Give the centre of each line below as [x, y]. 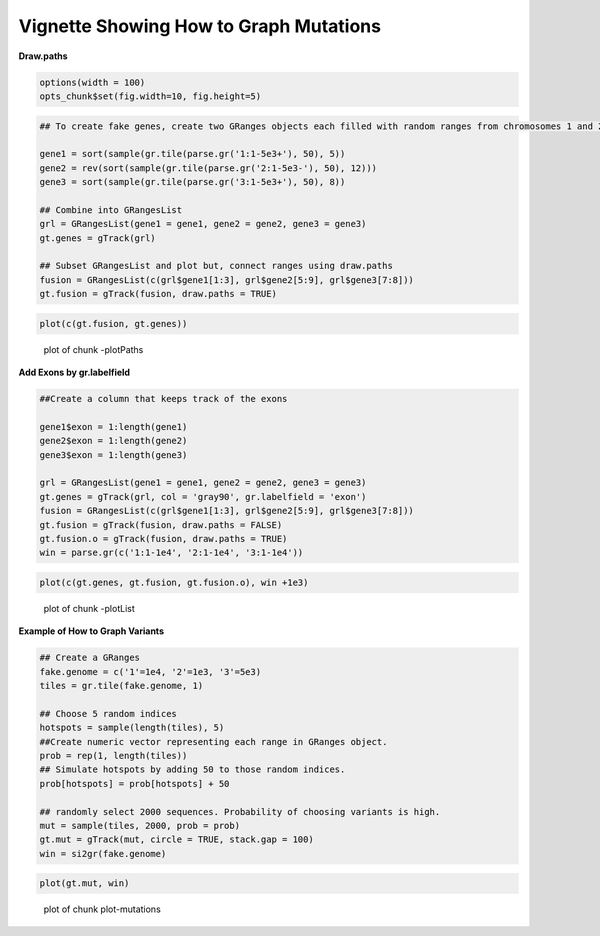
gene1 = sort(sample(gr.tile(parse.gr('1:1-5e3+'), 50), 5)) [192, 154]
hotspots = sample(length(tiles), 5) [132, 728]
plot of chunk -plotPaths [93, 349]
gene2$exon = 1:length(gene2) [113, 441]
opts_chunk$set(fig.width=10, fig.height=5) [150, 96]
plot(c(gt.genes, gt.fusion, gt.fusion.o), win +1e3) [174, 582]
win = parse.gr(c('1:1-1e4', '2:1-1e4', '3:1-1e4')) [171, 553]
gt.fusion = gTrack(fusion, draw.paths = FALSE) [161, 524]
